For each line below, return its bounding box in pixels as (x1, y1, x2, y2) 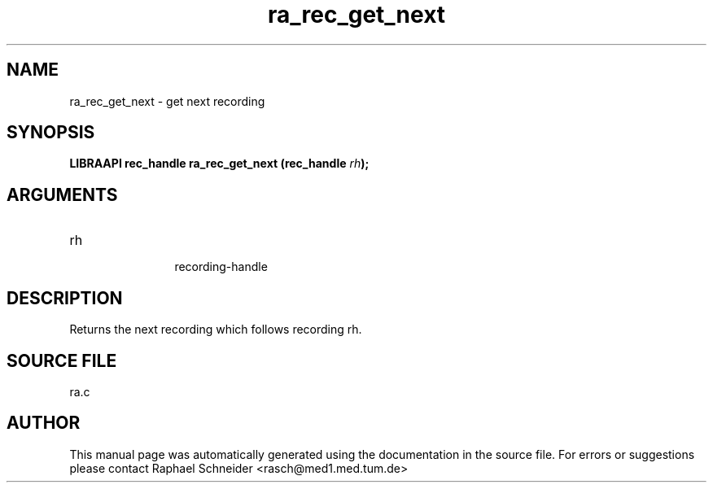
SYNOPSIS (7, 122, 95, 143)
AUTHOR (7, 413, 81, 434)
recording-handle (174, 260, 268, 274)
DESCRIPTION (7, 287, 123, 308)
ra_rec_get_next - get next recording (69, 94, 265, 108)
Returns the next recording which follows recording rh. (69, 322, 362, 337)
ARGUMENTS (7, 184, 118, 205)
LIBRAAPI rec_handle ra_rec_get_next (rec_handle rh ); (69, 156, 370, 171)
